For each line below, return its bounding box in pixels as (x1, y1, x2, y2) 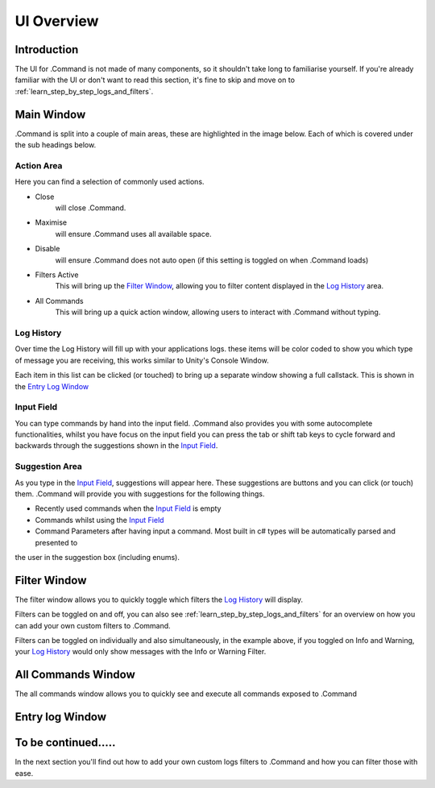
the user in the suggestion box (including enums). (14, 552, 180, 562)
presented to (35, 537, 78, 547)
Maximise (35, 218, 68, 227)
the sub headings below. (14, 140, 97, 150)
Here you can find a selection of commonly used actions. (14, 177, 205, 187)
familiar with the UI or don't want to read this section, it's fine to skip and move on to (14, 75, 296, 85)
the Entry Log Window (14, 381, 89, 391)
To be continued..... (14, 736, 116, 749)
